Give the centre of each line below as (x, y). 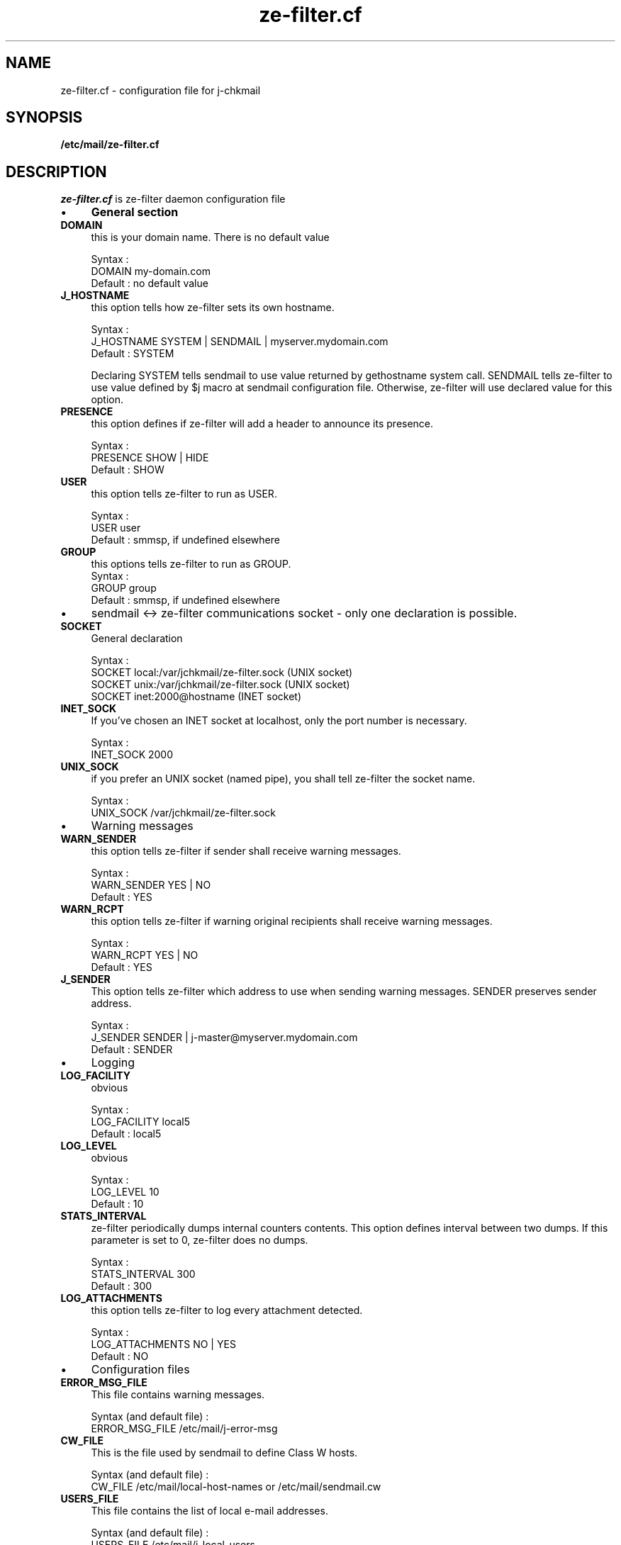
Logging (113, 1063)
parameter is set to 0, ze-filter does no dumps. (200, 1240)
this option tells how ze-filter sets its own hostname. (213, 308)
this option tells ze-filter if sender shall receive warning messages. (246, 851)
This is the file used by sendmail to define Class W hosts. (224, 1453)
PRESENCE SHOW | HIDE (150, 458)
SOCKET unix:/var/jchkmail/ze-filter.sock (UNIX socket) (220, 685)
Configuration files (140, 1370)
